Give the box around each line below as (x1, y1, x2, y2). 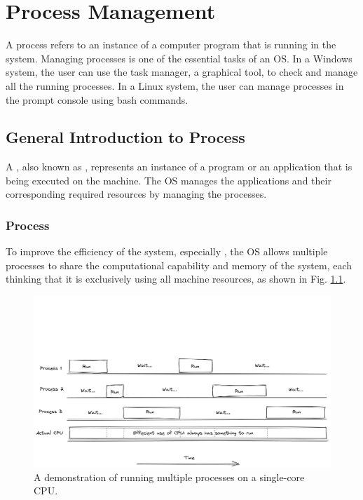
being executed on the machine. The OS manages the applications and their (6, 173, 331, 187)
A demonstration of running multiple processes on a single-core (34, 469, 305, 484)
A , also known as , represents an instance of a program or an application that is (6, 159, 352, 174)
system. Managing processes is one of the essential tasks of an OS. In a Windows (6, 50, 352, 65)
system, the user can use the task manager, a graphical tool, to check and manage (6, 65, 358, 79)
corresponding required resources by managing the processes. (6, 187, 267, 201)
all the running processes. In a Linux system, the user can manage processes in (6, 78, 344, 93)
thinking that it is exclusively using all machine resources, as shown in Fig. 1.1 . (6, 271, 346, 286)
